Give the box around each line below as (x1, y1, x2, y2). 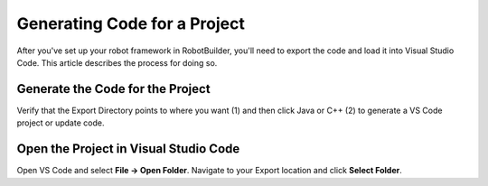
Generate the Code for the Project (16, 81, 211, 97)
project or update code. (16, 117, 105, 128)
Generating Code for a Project (16, 14, 246, 33)
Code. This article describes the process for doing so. (16, 57, 218, 68)
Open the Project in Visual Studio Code (16, 141, 240, 157)
